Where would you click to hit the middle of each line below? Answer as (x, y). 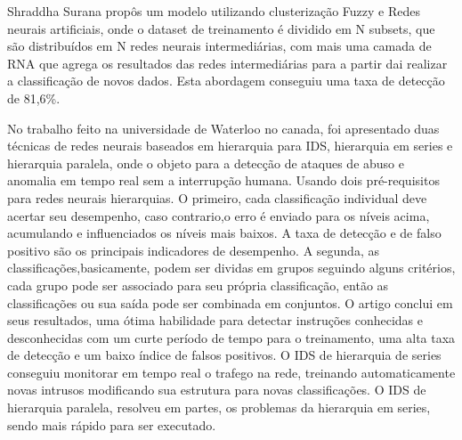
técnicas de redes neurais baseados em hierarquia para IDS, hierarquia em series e (230, 146)
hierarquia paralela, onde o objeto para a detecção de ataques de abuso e (206, 163)
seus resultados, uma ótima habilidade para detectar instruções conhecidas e (215, 320)
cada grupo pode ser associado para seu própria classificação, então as (198, 285)
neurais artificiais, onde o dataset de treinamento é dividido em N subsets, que (221, 28)
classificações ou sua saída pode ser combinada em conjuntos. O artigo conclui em (230, 302)
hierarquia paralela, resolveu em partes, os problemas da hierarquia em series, (219, 407)
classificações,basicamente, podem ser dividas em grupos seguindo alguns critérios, (231, 268)
